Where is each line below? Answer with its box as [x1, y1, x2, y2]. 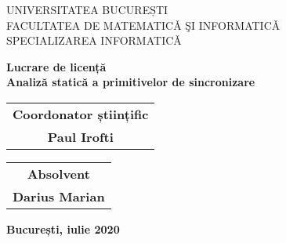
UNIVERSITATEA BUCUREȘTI [6, 2, 168, 17]
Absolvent [27, 164, 90, 183]
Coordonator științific [13, 104, 149, 123]
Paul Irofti [47, 127, 114, 146]
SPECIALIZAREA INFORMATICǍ [6, 32, 182, 49]
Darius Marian [13, 187, 105, 205]
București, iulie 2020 [6, 220, 120, 237]
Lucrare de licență [6, 58, 107, 74]
